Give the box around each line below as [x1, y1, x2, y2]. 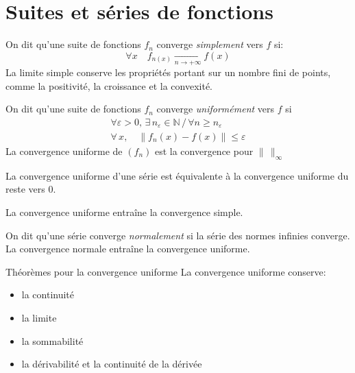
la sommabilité [21, 333, 84, 348]
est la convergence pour [154, 143, 254, 158]
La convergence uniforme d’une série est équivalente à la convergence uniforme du [5, 168, 349, 182]
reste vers [5, 182, 45, 196]
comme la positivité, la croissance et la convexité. [5, 78, 212, 93]
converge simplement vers [156, 37, 263, 51]
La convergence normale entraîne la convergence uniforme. [5, 241, 250, 256]
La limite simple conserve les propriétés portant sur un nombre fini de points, [5, 65, 331, 80]
